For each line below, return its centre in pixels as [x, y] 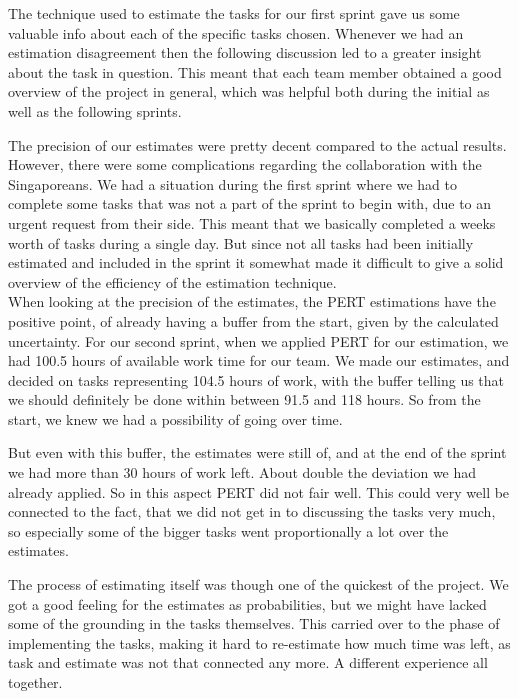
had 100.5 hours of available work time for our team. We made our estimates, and [259, 360]
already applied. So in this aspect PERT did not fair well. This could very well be [259, 491]
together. [35, 682]
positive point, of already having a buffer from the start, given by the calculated [253, 320]
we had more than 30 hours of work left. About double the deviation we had [242, 472]
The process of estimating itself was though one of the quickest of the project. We [258, 584]
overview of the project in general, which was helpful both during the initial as [249, 91]
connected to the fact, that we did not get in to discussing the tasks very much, [252, 511]
